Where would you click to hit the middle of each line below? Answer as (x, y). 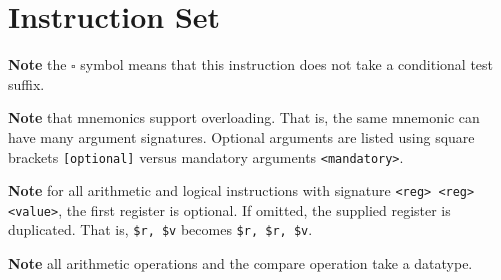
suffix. (26, 83)
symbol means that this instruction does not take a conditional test (287, 64)
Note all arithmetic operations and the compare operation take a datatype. (240, 263)
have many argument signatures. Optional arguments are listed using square (241, 136)
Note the (37, 64)
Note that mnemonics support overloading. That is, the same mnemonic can (244, 117)
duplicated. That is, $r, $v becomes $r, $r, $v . (160, 229)
